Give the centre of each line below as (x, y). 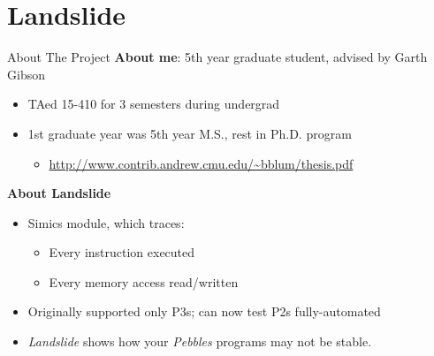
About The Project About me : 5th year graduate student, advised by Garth (217, 57)
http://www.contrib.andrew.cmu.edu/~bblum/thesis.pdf (201, 163)
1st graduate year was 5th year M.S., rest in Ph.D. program (190, 133)
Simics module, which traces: (106, 222)
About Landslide (59, 193)
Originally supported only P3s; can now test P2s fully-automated (204, 311)
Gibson (26, 74)
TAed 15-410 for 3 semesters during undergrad (154, 104)
